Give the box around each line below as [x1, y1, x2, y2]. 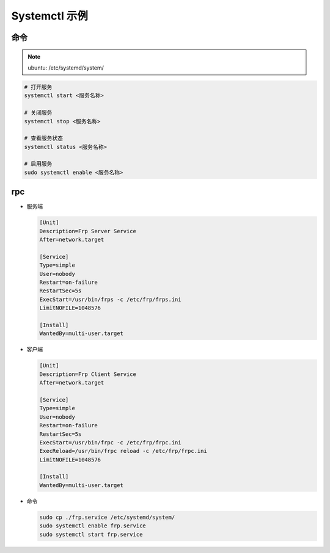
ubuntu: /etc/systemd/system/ [28, 64, 104, 71]
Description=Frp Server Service [39, 228, 137, 234]
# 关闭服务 [24, 109, 53, 116]
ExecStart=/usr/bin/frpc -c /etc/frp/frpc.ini [39, 439, 182, 446]
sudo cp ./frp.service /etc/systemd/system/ [39, 513, 175, 521]
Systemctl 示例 [11, 9, 89, 23]
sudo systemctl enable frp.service [39, 522, 146, 529]
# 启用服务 [24, 161, 53, 167]
